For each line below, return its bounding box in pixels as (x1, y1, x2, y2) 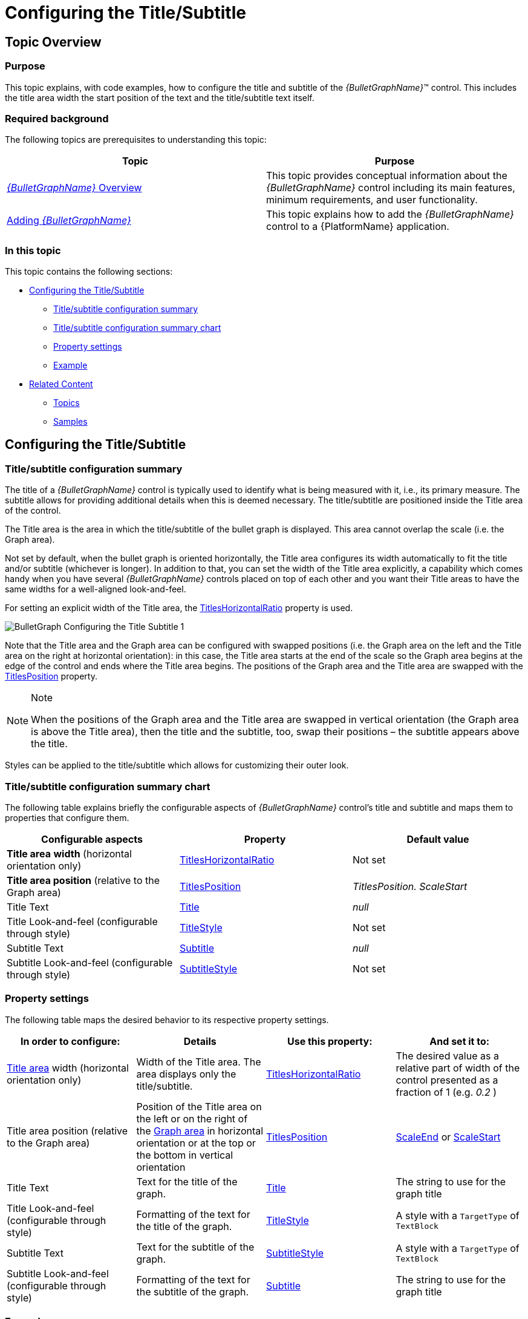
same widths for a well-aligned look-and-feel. (5, 584, 186, 595)
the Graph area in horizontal (136, 1124, 264, 1137)
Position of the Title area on (136, 1100, 262, 1113)
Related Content (29, 379, 93, 390)
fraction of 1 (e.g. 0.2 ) (396, 1085, 497, 1098)
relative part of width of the (396, 1061, 520, 1074)
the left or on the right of (136, 1112, 248, 1125)
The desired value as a (396, 1049, 499, 1062)
